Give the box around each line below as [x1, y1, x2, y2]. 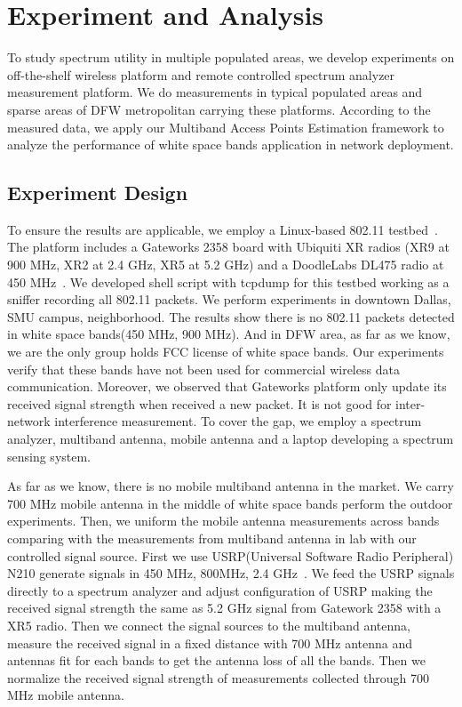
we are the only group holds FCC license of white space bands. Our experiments [7, 342, 444, 361]
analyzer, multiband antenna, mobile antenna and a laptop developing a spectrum [7, 430, 454, 448]
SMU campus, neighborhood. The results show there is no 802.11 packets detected [7, 307, 455, 325]
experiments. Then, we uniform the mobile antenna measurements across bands [7, 511, 440, 530]
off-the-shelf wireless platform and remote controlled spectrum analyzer [7, 65, 395, 84]
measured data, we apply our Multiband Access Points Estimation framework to [7, 117, 444, 136]
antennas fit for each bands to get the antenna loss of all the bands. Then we [7, 651, 426, 670]
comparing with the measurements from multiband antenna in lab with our [7, 528, 417, 547]
